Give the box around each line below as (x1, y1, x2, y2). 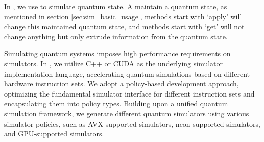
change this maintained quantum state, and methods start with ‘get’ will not (4, 21, 245, 32)
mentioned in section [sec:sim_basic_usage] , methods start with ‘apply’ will (4, 11, 242, 21)
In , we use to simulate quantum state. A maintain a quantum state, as (4, 1, 227, 11)
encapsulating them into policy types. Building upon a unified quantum (4, 98, 228, 109)
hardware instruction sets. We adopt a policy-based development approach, (4, 78, 239, 89)
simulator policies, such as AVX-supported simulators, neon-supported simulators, (4, 118, 260, 129)
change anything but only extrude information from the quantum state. (4, 31, 228, 41)
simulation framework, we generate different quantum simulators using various (4, 108, 249, 119)
